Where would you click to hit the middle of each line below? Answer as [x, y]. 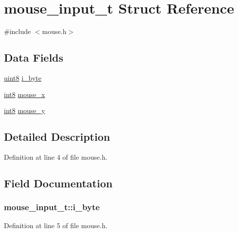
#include [18, 31]
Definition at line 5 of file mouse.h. [56, 225]
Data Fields [34, 58]
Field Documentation [58, 183]
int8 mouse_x [25, 94]
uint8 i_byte [23, 77]
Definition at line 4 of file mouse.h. [56, 157]
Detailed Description [57, 137]
